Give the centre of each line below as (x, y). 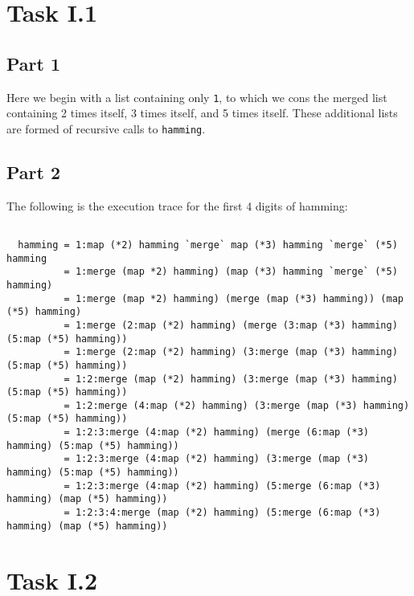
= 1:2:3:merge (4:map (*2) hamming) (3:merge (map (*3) (217, 459)
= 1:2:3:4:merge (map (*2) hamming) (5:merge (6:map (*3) (222, 513)
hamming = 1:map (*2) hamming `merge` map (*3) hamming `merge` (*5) (208, 245)
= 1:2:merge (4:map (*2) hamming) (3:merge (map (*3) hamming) (237, 405)
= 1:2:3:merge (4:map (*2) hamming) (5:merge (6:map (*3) (222, 486)
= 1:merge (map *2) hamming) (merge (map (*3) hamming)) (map (234, 298)
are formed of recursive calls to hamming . (106, 128)
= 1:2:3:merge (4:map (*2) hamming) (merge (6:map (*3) (217, 433)
